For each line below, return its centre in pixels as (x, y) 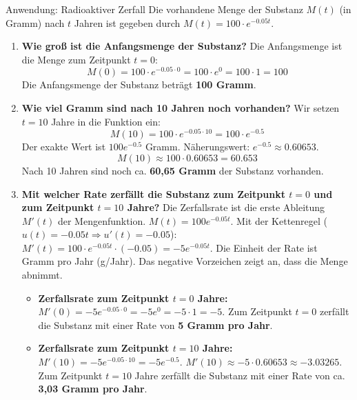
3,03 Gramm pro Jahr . (93, 389)
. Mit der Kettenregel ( (279, 220)
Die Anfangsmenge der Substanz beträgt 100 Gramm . (139, 84)
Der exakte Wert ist (64, 147)
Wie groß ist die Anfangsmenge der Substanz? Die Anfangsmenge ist (182, 46)
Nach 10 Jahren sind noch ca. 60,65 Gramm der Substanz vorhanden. (173, 170)
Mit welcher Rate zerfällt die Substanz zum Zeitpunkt (153, 193)
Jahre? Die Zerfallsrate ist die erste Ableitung (226, 207)
